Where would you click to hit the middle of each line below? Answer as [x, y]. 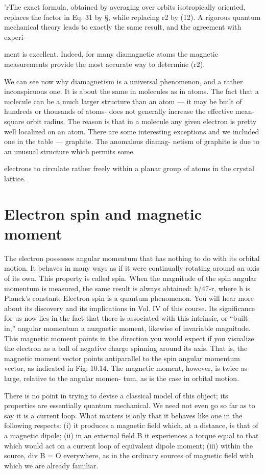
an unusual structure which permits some [69, 151]
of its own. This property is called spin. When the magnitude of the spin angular [130, 278]
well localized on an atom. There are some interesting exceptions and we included [132, 131]
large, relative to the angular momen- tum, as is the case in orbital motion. [122, 378]
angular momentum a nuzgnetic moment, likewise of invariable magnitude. [134, 328]
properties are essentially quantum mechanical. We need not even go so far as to [130, 405]
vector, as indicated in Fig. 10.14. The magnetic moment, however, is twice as [126, 368]
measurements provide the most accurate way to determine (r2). [105, 64]
